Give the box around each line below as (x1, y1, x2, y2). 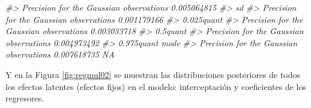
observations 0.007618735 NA (5, 48, 115, 61)
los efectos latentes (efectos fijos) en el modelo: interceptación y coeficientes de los (5, 80, 306, 92)
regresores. (5, 92, 44, 104)
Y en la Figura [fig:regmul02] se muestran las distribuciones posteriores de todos (5, 68, 301, 80)
